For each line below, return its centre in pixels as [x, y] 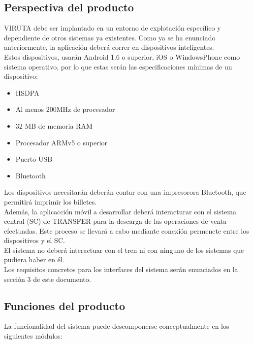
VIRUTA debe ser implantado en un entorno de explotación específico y [112, 28]
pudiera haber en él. [34, 259]
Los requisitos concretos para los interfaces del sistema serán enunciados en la [121, 269]
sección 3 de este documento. [47, 279]
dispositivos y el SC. [34, 240]
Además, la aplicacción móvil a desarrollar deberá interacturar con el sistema [120, 211]
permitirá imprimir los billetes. [50, 201]
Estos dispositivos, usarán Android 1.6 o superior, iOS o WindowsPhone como [122, 56]
